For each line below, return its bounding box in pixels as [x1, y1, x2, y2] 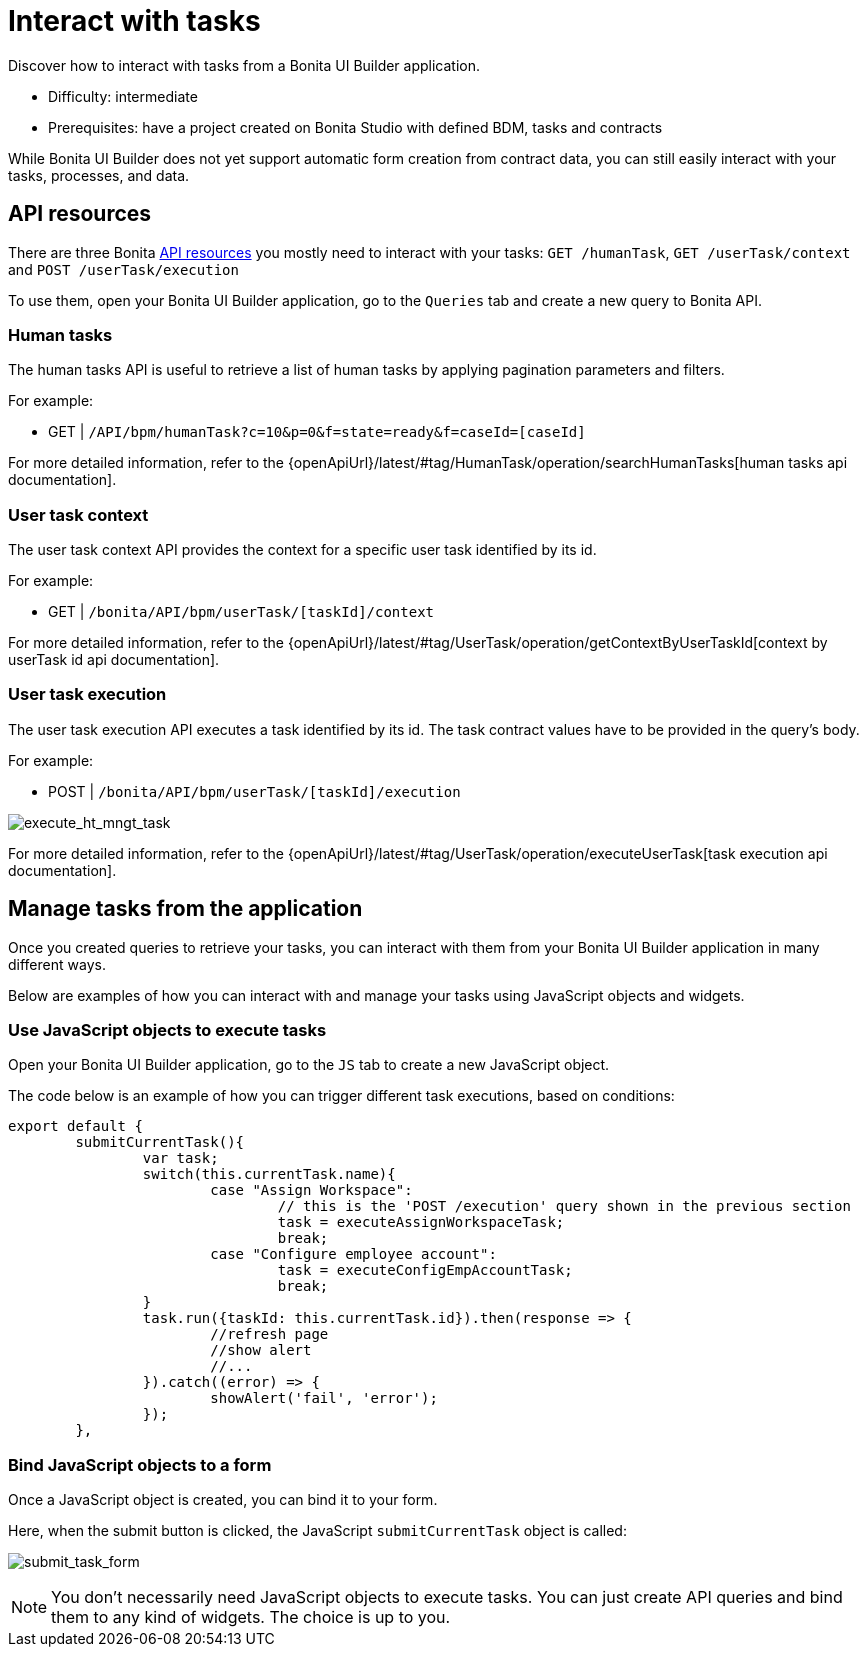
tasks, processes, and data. [8, 166, 190, 184]
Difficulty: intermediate [48, 87, 198, 105]
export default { [8, 1118, 143, 1135]
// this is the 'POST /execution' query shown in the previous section [277, 1198, 851, 1215]
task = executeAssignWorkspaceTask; [277, 1214, 565, 1231]
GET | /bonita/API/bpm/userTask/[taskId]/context [48, 603, 435, 621]
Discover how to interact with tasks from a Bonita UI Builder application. [8, 56, 481, 74]
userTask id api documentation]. [8, 651, 220, 669]
